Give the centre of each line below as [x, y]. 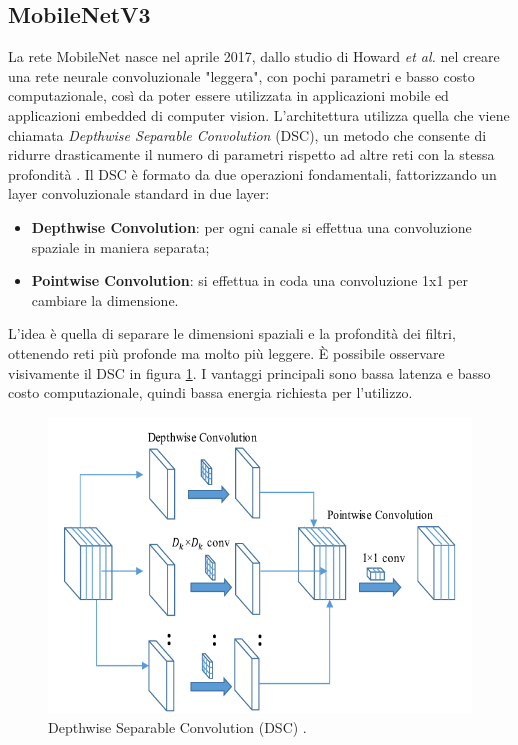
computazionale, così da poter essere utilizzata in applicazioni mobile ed [228, 95]
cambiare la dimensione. [105, 299]
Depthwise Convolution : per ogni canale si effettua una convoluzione [251, 226]
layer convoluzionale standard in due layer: [139, 193]
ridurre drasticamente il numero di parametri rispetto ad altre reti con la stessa [251, 154]
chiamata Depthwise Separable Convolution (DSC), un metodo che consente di [247, 134]
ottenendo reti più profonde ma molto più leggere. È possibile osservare [226, 352]
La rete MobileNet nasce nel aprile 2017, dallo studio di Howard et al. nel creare [254, 56]
